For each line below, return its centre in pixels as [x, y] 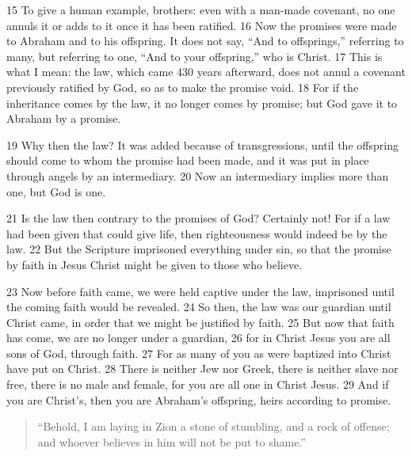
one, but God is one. [56, 191]
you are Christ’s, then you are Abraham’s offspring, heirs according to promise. [199, 399]
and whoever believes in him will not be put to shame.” [172, 441]
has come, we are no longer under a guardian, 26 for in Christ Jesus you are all [198, 338]
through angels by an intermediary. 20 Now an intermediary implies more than [198, 175]
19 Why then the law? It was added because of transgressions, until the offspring [202, 144]
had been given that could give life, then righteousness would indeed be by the [197, 233]
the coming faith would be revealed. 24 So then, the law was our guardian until [199, 307]
